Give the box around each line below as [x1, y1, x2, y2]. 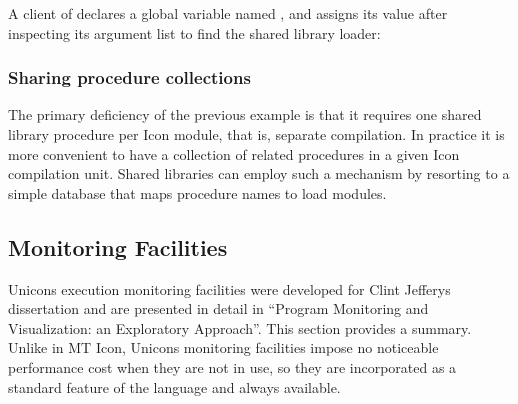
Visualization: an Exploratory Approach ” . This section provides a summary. [8, 317, 472, 338]
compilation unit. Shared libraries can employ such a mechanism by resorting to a [8, 163, 510, 184]
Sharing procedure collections [8, 65, 251, 90]
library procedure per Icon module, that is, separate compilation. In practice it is [8, 124, 505, 144]
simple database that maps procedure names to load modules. [8, 182, 387, 203]
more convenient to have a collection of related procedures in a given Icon [8, 143, 460, 164]
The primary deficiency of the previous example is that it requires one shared [8, 104, 482, 125]
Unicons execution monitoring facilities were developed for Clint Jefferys [8, 278, 451, 299]
